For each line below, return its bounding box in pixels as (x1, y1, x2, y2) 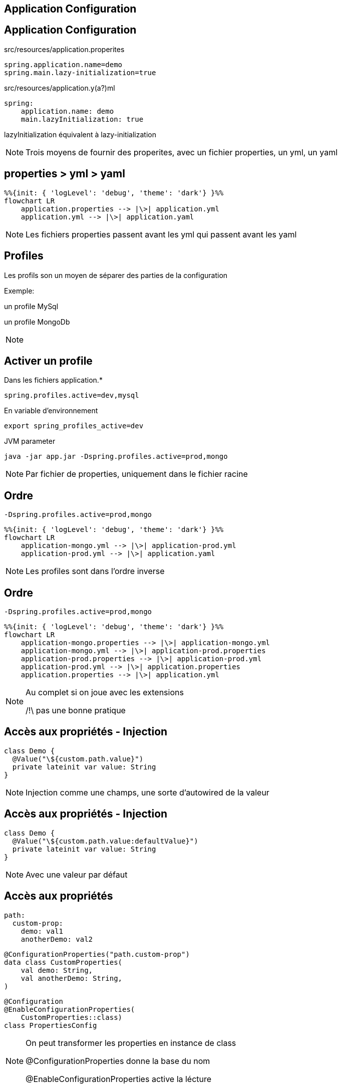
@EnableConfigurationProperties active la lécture (26, 1073, 212, 1084)
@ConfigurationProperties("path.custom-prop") (4, 950, 190, 958)
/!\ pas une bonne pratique (26, 705, 126, 716)
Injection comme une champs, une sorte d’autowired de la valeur (26, 787, 269, 797)
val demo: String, (21, 966, 93, 974)
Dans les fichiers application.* (4, 376, 103, 385)
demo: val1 (21, 927, 64, 935)
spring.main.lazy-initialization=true (4, 68, 156, 77)
